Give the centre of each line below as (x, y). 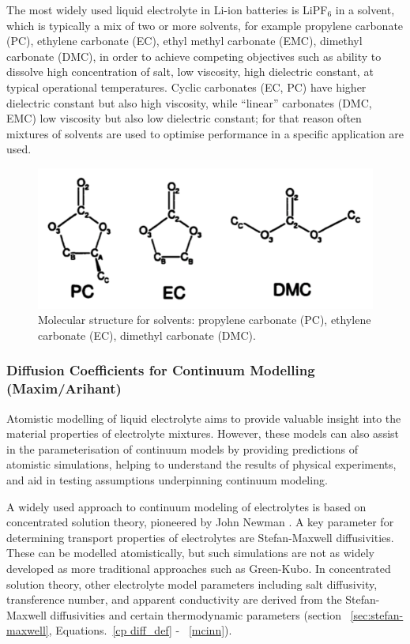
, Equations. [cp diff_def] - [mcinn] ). (140, 630)
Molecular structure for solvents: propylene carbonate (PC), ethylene (205, 320)
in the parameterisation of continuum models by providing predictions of (182, 448)
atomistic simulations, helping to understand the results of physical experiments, (201, 464)
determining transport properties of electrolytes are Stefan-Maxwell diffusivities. (200, 537)
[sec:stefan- (377, 614)
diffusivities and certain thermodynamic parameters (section (196, 614)
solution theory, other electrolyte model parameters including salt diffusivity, (192, 584)
